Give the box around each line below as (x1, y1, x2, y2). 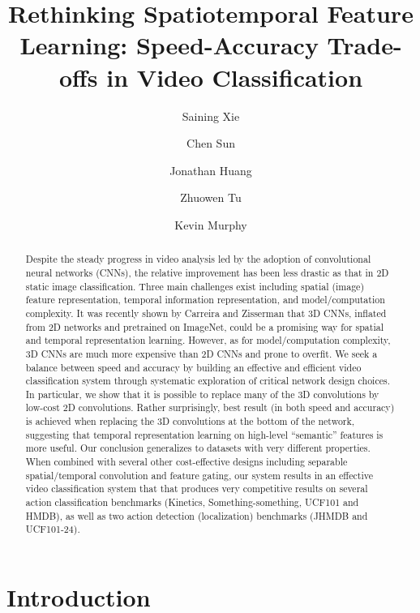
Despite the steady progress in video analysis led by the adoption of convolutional (25, 252, 371, 266)
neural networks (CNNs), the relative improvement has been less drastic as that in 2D (25, 265, 389, 279)
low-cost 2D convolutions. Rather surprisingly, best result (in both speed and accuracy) (25, 401, 395, 414)
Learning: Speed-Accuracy (19, 28, 319, 62)
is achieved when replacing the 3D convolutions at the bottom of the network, (25, 414, 355, 428)
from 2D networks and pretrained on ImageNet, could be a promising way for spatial (25, 319, 384, 333)
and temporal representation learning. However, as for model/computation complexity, (25, 333, 391, 347)
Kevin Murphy (174, 216, 247, 233)
